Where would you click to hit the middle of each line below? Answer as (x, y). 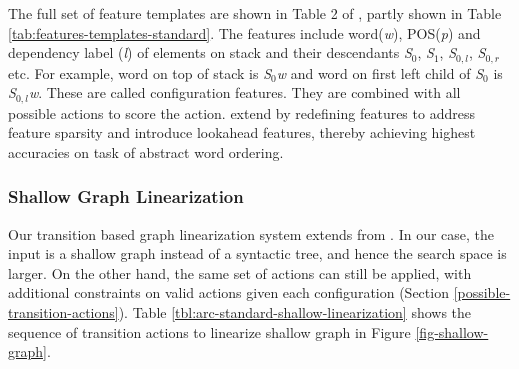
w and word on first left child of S (380, 72)
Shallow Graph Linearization (126, 196)
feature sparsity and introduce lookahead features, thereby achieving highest (242, 132)
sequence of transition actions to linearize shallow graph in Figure (209, 331)
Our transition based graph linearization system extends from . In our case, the (251, 233)
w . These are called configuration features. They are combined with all (244, 92)
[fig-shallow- (452, 331)
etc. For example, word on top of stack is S (139, 72)
